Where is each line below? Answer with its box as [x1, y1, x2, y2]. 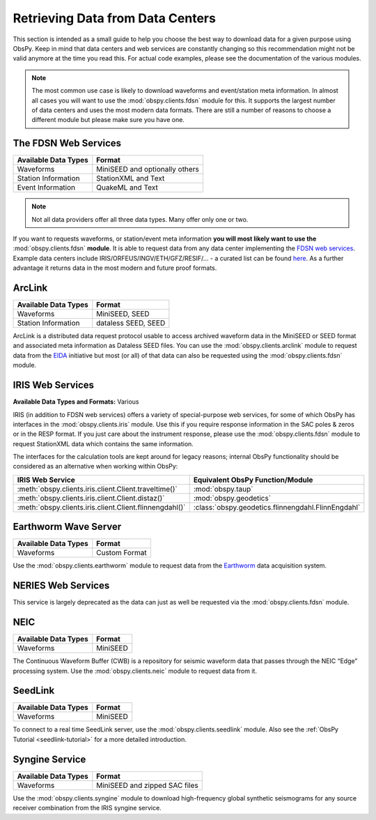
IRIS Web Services [13, 379, 94, 391]
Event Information [17, 183, 76, 192]
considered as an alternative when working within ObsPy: [13, 462, 178, 471]
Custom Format [96, 548, 147, 558]
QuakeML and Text [96, 183, 158, 192]
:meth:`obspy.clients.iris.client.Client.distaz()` [17, 493, 165, 503]
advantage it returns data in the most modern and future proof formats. [13, 264, 217, 272]
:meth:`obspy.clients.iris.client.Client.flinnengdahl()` [17, 502, 186, 512]
